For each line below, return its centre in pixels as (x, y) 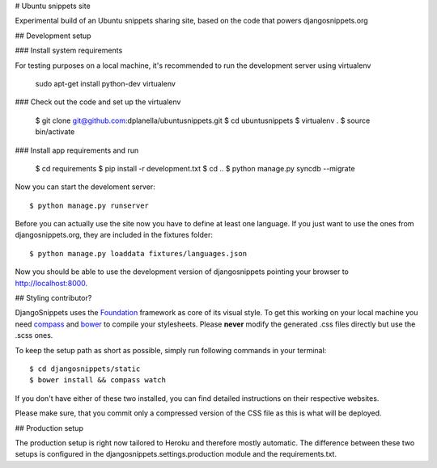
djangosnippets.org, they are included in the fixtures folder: (114, 235)
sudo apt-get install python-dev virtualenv (105, 83)
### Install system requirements (69, 51)
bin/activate (55, 132)
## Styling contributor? (53, 298)
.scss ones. (34, 335)
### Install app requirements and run (77, 150)
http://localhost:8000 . (51, 283)
